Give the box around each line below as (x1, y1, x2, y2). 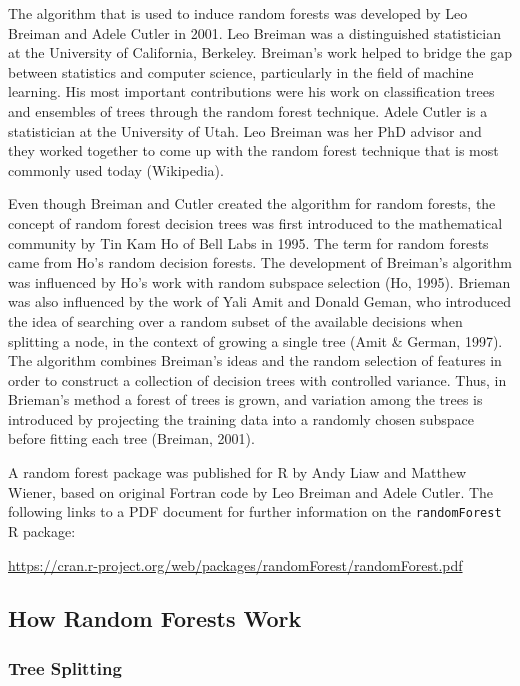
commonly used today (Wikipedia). (8, 159, 224, 180)
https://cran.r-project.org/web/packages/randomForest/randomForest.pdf (8, 554, 463, 575)
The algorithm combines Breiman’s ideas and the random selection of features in (8, 350, 502, 371)
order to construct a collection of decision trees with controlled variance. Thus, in (8, 369, 507, 390)
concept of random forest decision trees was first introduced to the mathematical (8, 212, 503, 233)
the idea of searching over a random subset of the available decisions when (8, 310, 463, 331)
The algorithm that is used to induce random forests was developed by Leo (8, 3, 468, 23)
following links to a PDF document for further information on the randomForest (8, 501, 502, 522)
